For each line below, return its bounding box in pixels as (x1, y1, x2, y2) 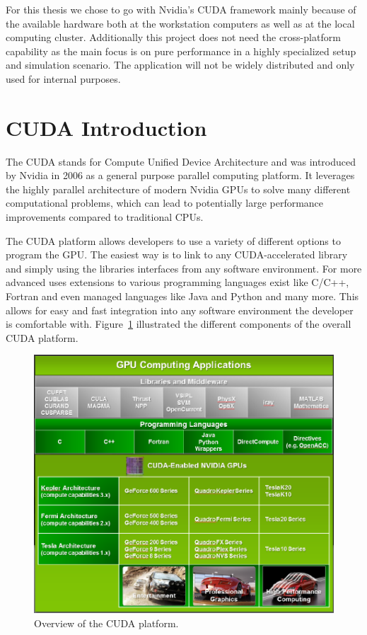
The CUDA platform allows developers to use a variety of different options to (6, 233, 341, 248)
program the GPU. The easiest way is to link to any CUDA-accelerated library (6, 247, 348, 262)
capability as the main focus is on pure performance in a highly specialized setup (6, 43, 356, 58)
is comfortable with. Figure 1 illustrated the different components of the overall (6, 316, 351, 331)
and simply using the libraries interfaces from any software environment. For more (6, 261, 362, 275)
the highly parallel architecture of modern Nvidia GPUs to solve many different (6, 181, 351, 196)
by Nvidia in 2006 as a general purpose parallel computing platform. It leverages (6, 168, 355, 183)
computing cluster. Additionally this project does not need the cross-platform (6, 30, 341, 45)
